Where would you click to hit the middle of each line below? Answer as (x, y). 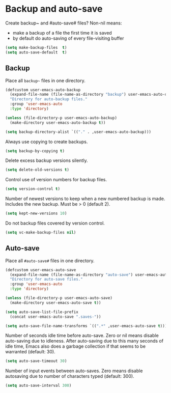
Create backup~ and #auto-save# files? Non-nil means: (64, 23)
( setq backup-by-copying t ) (35, 151)
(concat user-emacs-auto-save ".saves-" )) (55, 317)
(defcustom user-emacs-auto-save (41, 270)
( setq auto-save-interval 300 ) (38, 386)
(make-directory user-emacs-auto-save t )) (55, 303)
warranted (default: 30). (30, 352)
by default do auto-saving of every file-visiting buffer (68, 38)
